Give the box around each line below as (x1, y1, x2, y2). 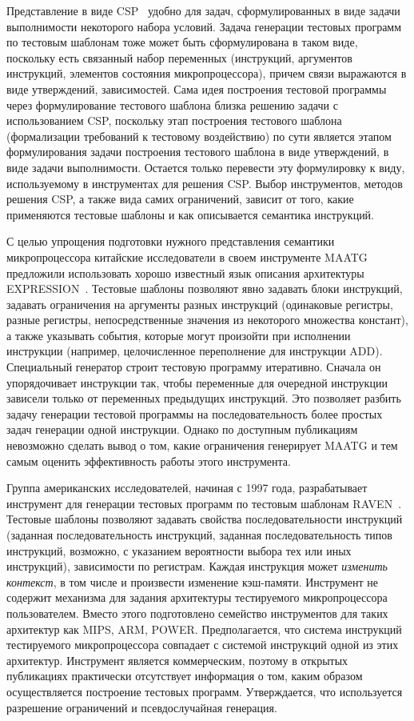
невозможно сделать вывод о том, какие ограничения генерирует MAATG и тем (6, 437, 398, 454)
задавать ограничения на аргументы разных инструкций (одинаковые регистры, (6, 295, 393, 312)
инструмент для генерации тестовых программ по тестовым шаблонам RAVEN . (6, 495, 402, 511)
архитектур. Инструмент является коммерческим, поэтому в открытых (6, 651, 348, 668)
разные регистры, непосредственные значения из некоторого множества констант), (6, 311, 408, 328)
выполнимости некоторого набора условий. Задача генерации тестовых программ (6, 18, 402, 34)
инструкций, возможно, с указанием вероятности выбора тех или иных (6, 542, 352, 559)
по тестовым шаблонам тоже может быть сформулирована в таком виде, (6, 34, 358, 50)
